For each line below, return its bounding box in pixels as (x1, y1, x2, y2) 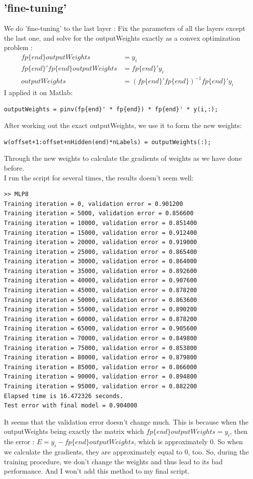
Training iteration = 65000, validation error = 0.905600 (4, 325, 197, 332)
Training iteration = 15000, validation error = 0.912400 (4, 229, 197, 236)
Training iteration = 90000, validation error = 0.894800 (4, 373, 197, 380)
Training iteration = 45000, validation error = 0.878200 (4, 287, 197, 294)
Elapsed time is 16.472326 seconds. (4, 392, 124, 400)
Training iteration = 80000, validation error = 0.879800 (4, 354, 197, 361)
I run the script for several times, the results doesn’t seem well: (4, 172, 194, 182)
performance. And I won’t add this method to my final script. (4, 466, 190, 476)
